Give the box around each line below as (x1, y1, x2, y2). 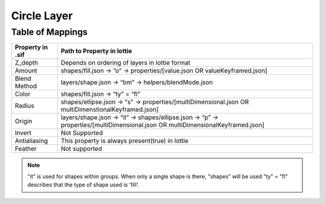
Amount (14, 66, 37, 75)
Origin (14, 117, 33, 126)
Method (14, 82, 37, 91)
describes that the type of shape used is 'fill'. (27, 181, 139, 188)
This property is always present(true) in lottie (60, 136, 189, 145)
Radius (14, 101, 34, 110)
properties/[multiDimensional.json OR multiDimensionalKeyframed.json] (60, 121, 265, 129)
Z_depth (14, 59, 39, 67)
